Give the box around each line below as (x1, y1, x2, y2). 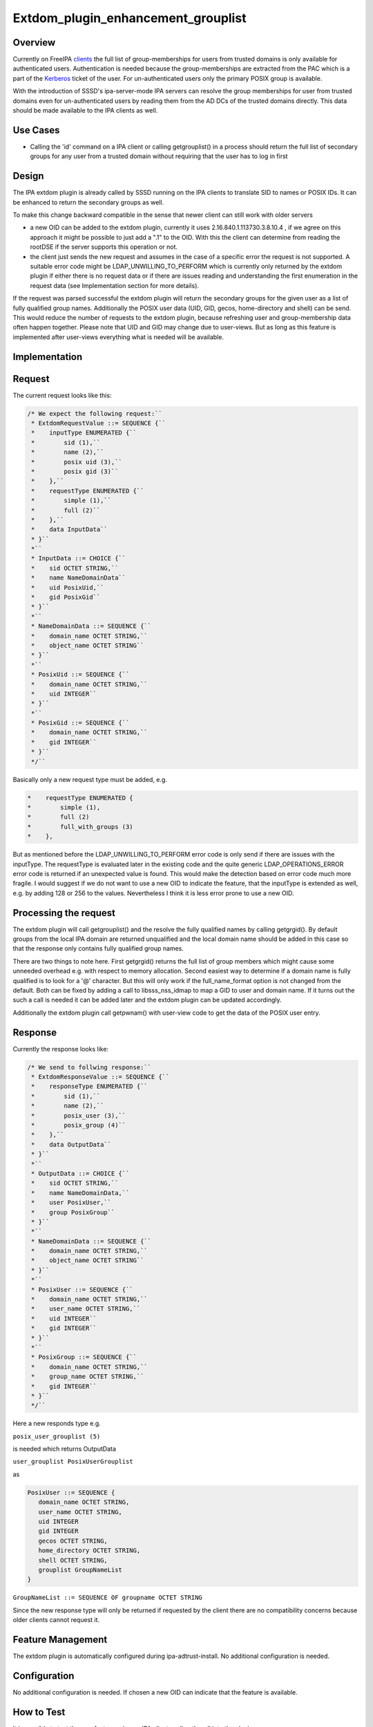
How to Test (12, 1706, 66, 1718)
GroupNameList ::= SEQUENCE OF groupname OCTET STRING (12, 1594, 203, 1602)
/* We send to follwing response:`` (27, 1063, 152, 1071)
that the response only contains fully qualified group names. (12, 944, 184, 953)
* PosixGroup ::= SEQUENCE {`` (31, 1353, 137, 1361)
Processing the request (12, 907, 116, 919)
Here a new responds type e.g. (12, 1420, 102, 1428)
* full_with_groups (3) (27, 823, 134, 830)
